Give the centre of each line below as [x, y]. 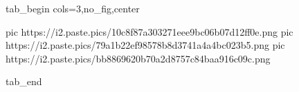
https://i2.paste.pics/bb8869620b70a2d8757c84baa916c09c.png [138, 58]
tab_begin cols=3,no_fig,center [73, 8]
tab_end [24, 81]
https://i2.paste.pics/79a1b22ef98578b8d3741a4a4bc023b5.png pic [145, 45]
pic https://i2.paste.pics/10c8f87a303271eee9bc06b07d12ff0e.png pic [149, 31]
